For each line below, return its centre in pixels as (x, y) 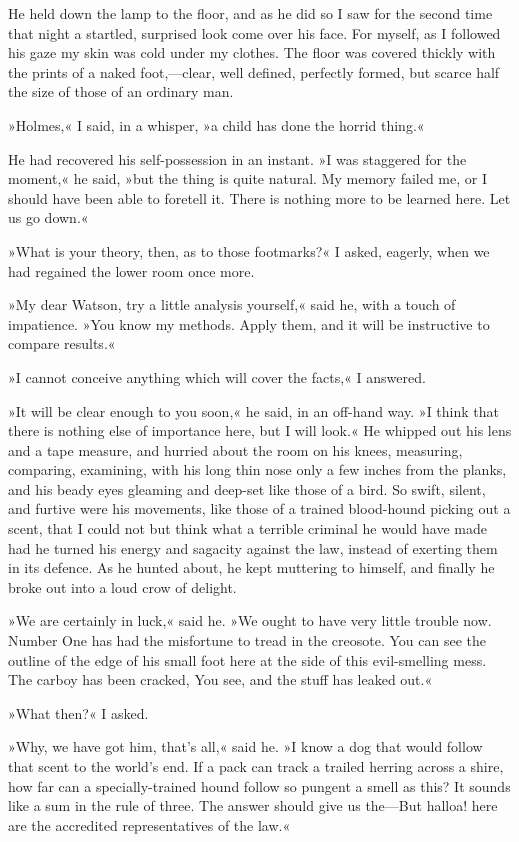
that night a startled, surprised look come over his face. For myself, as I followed (254, 32)
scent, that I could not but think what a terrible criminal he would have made (247, 528)
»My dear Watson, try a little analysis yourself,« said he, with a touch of (232, 304)
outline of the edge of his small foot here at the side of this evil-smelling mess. (247, 659)
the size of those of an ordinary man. (121, 91)
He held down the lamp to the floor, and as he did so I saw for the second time (250, 13)
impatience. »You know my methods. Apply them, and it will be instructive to (249, 323)
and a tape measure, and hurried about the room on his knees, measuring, (235, 449)
